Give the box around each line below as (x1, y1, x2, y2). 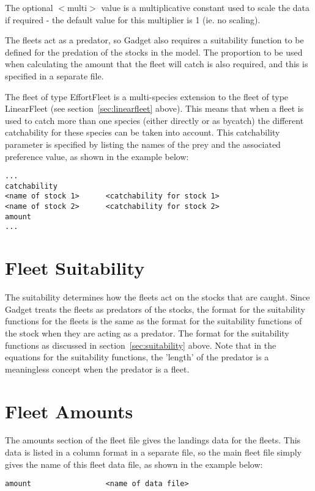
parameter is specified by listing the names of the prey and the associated (5, 137, 281, 150)
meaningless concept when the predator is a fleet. (5, 362, 190, 375)
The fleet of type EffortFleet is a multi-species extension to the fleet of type (5, 90, 289, 103)
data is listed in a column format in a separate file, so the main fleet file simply (5, 446, 302, 459)
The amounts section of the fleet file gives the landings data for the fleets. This (5, 434, 301, 446)
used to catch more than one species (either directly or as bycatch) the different (5, 114, 304, 126)
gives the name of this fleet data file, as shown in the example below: (5, 457, 263, 470)
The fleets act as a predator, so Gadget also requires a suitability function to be (5, 34, 304, 46)
